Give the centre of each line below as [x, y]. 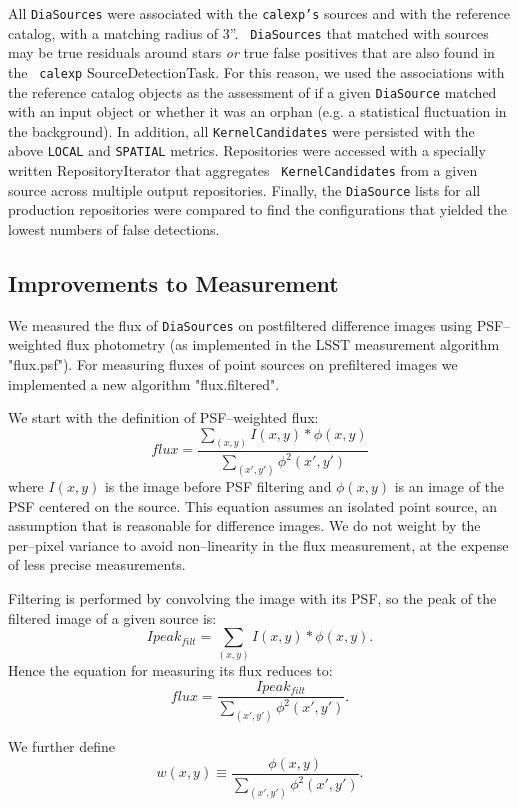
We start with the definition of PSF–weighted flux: [163, 417]
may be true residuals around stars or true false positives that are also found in [251, 52]
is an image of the [449, 485]
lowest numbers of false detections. [114, 229]
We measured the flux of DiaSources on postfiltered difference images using [240, 324]
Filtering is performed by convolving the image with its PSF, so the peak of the [252, 597]
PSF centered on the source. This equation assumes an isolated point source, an [253, 505]
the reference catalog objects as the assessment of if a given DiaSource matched [252, 91]
